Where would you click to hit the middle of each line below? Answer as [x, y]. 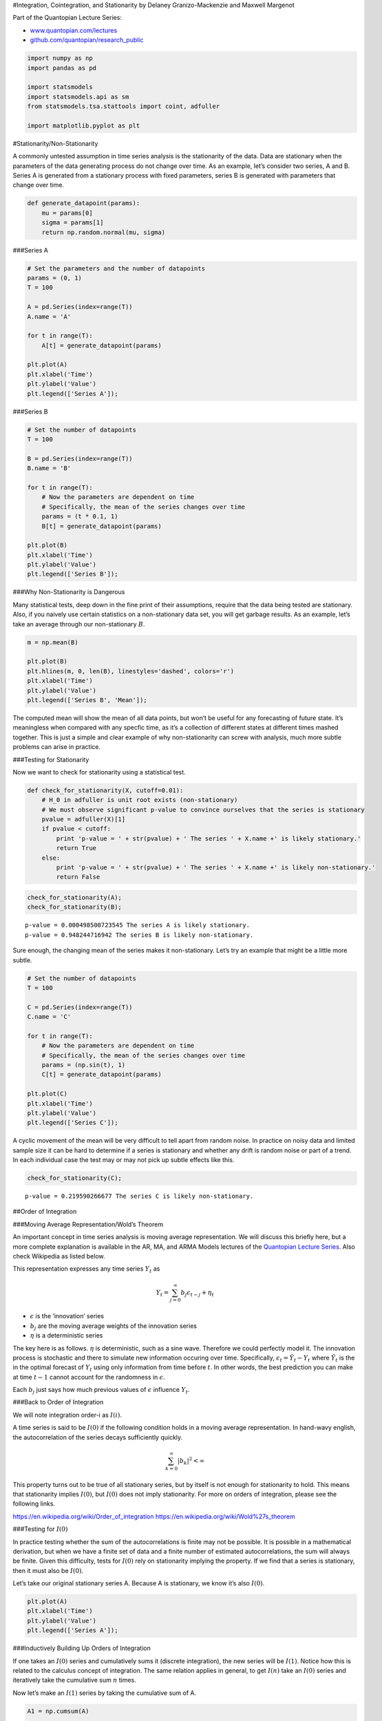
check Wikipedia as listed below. [59, 1256]
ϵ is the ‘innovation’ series [67, 1316]
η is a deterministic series [66, 1335]
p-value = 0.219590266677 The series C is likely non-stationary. [139, 1196]
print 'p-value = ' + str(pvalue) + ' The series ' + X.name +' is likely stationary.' [209, 838]
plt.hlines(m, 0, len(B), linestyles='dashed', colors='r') [131, 671]
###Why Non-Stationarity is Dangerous [69, 592]
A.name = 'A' [49, 316]
